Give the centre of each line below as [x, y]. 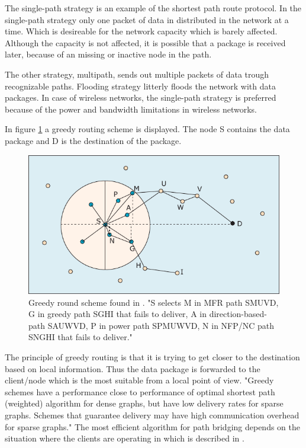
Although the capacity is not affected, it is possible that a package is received [145, 42]
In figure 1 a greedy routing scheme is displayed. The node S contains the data [147, 129]
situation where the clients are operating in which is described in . [125, 438]
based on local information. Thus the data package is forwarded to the [133, 368]
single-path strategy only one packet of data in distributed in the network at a [147, 19]
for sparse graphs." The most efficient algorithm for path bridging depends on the [152, 426]
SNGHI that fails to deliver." [80, 337]
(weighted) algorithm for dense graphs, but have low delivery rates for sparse [144, 403]
